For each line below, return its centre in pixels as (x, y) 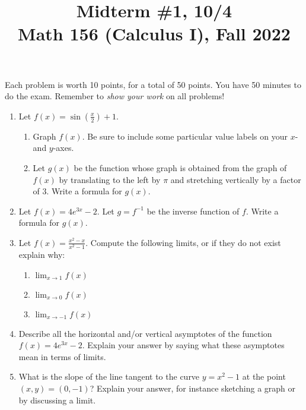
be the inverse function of (193, 211)
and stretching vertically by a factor (236, 179)
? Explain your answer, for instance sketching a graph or (193, 388)
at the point (264, 376)
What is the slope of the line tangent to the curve (109, 376)
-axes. (63, 148)
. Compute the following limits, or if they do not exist (183, 242)
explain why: (42, 255)
